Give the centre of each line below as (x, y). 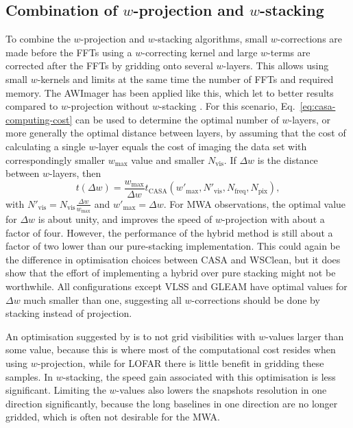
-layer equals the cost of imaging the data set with (201, 146)
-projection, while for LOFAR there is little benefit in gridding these (181, 362)
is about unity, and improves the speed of (125, 219)
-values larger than (305, 336)
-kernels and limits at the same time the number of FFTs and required (185, 79)
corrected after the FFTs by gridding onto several (109, 66)
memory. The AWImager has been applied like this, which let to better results (170, 92)
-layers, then (75, 173)
